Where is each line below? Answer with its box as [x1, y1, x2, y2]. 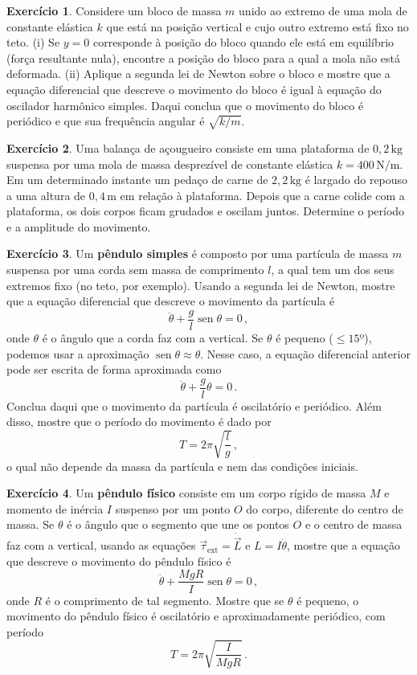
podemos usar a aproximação [6, 345, 149, 362]
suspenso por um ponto [115, 500, 231, 517]
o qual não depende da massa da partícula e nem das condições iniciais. [6, 457, 358, 474]
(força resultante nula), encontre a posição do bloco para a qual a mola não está [6, 49, 400, 66]
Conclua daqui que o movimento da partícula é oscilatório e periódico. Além [6, 397, 382, 414]
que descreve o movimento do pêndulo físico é [6, 552, 231, 569]
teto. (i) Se [6, 34, 60, 51]
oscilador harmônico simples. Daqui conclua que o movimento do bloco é [6, 96, 364, 113]
